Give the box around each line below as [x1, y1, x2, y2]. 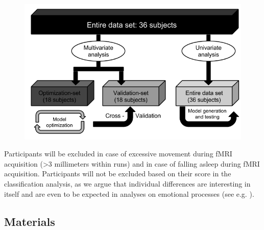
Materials [4, 213, 55, 229]
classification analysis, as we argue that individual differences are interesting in [4, 178, 251, 189]
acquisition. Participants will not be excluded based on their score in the [4, 168, 231, 179]
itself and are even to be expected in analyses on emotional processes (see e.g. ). [4, 188, 254, 199]
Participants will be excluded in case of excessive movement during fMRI [4, 148, 232, 159]
